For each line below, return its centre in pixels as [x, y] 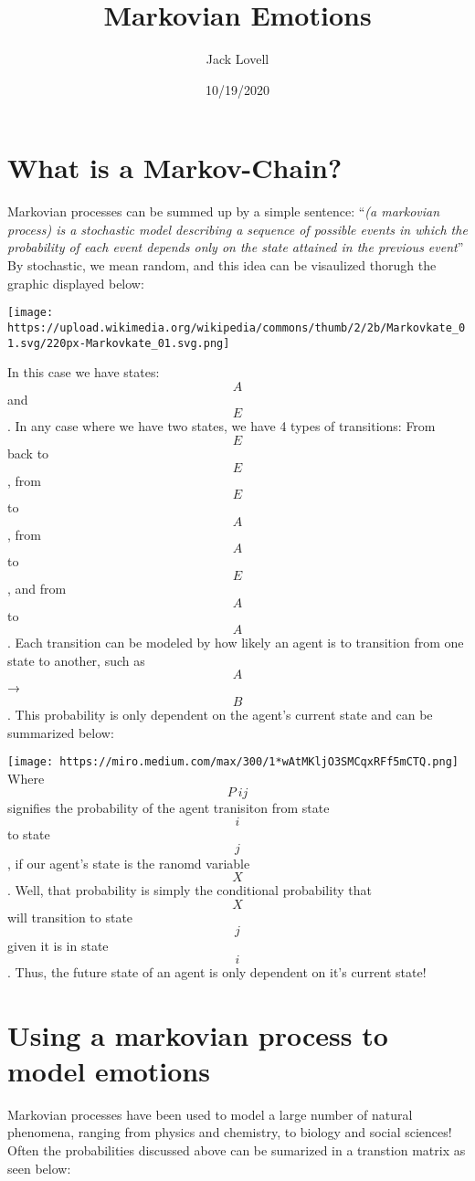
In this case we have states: [84, 372]
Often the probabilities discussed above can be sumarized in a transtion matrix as [237, 1150]
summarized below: [61, 732]
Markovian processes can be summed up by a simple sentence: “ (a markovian [224, 211]
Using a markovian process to [198, 1034]
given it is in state [58, 946]
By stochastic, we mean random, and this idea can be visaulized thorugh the [222, 265]
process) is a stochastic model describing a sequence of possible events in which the [237, 229]
